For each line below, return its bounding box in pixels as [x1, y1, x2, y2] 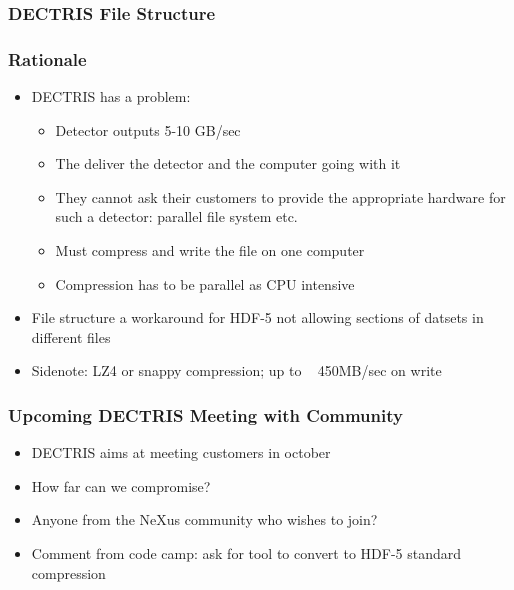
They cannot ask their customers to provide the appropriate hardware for [55, 186, 506, 207]
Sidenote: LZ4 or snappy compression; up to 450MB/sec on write [31, 360, 442, 381]
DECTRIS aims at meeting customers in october [31, 442, 331, 463]
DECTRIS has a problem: [31, 86, 191, 107]
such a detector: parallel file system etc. [55, 206, 298, 227]
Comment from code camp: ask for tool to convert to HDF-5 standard [31, 543, 462, 563]
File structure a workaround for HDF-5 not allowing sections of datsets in [31, 307, 484, 328]
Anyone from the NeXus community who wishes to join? [31, 509, 378, 530]
